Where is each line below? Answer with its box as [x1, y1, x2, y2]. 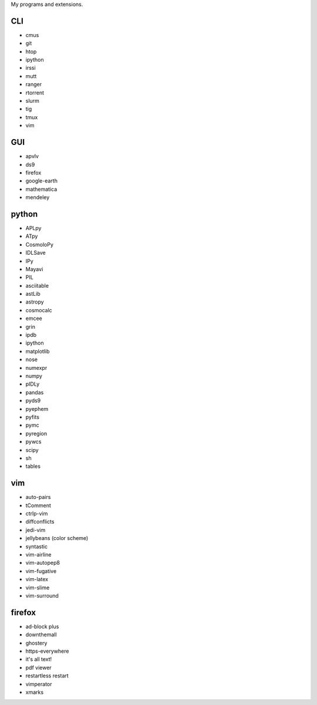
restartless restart [25, 672, 69, 679]
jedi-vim [25, 526, 46, 534]
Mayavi [25, 265, 43, 272]
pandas [25, 389, 44, 396]
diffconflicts [25, 518, 55, 525]
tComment [25, 502, 51, 509]
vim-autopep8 [25, 559, 60, 566]
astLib [25, 291, 41, 298]
